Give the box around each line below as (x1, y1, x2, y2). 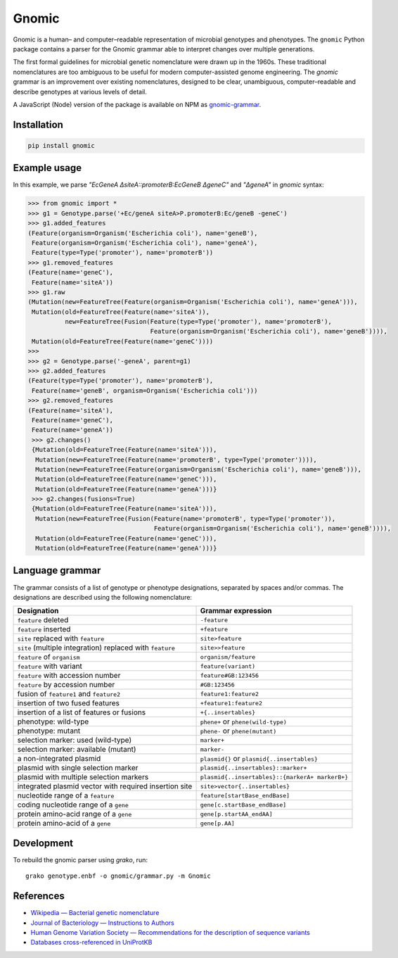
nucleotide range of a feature (17, 790, 115, 800)
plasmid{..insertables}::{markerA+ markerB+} (200, 773, 349, 781)
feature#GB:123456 (200, 672, 259, 679)
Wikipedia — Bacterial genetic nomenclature (30, 909, 160, 917)
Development (13, 837, 74, 849)
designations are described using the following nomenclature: (13, 593, 193, 601)
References (13, 890, 65, 902)
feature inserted (17, 624, 71, 634)
